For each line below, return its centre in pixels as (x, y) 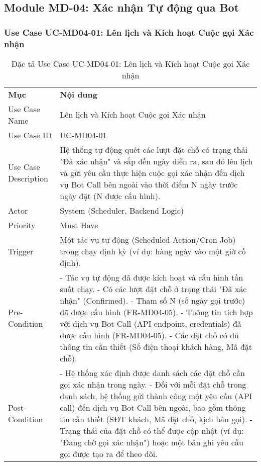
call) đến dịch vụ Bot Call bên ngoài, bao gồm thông (153, 407)
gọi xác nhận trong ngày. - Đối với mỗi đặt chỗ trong (153, 384)
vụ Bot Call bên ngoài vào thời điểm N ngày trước (149, 184)
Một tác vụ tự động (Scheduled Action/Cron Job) (148, 239)
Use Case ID (30, 135)
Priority (22, 225)
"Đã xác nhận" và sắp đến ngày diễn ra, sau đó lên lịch (156, 161)
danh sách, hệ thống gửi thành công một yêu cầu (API (156, 396)
